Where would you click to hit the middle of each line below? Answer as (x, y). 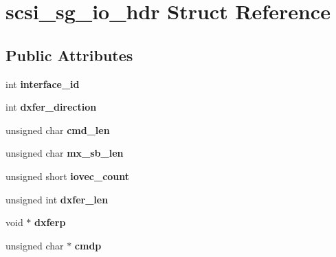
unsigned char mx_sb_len (65, 153)
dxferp (50, 222)
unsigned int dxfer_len (57, 199)
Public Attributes (69, 55)
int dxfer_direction (51, 107)
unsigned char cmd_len (58, 130)
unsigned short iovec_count (68, 176)
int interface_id (43, 83)
